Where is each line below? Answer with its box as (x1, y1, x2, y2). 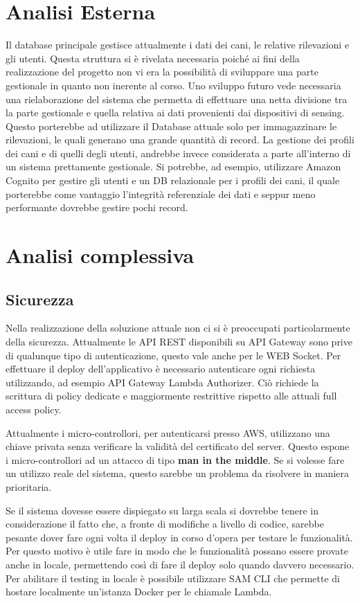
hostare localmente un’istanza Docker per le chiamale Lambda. (6, 584, 272, 599)
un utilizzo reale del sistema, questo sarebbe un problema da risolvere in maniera (6, 466, 350, 480)
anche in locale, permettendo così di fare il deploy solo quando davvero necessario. (6, 557, 354, 571)
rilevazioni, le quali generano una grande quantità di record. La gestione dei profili (6, 132, 354, 147)
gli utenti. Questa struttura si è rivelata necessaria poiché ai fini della (6, 51, 300, 65)
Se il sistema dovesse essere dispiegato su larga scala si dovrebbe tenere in (6, 503, 318, 517)
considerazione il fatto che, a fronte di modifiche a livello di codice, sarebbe (6, 516, 324, 531)
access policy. (6, 402, 62, 416)
